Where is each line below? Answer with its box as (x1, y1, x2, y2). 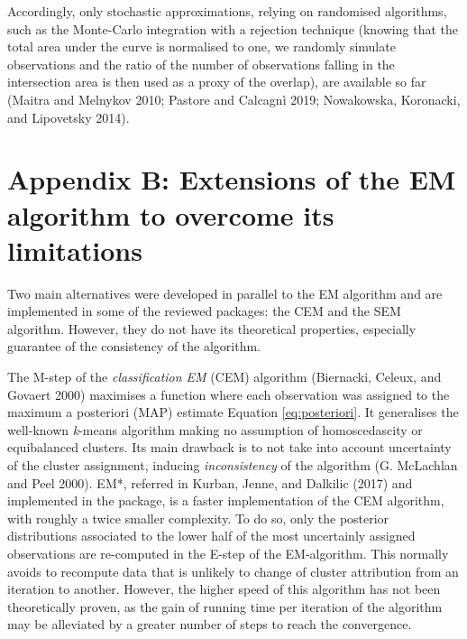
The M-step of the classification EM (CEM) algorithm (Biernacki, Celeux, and (7, 367, 442, 386)
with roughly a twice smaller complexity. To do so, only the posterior (7, 508, 389, 527)
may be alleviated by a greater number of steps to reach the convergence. (7, 615, 412, 634)
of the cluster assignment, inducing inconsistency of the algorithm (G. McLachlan (7, 456, 458, 474)
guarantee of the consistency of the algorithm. (7, 337, 261, 356)
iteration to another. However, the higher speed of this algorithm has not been (7, 579, 441, 598)
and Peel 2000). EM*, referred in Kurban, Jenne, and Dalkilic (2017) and (7, 473, 413, 492)
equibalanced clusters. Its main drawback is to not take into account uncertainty (7, 438, 452, 457)
